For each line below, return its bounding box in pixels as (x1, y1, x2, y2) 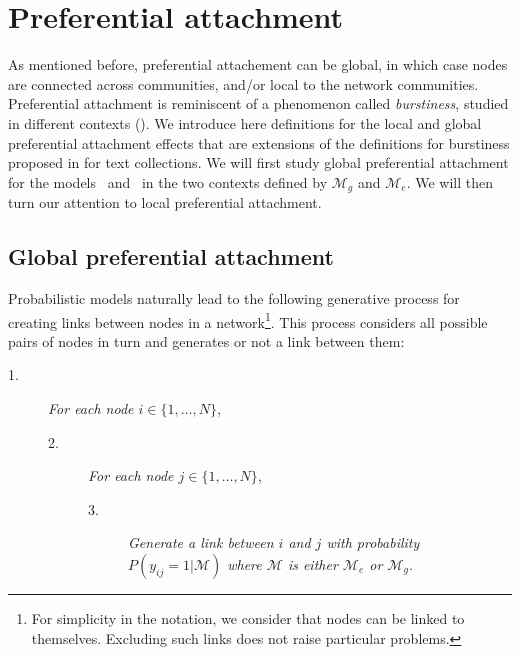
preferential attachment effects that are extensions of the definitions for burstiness (8, 132, 510, 153)
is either (287, 553, 338, 574)
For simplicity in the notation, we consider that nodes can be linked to (31, 607, 465, 628)
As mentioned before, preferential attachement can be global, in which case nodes (8, 54, 508, 75)
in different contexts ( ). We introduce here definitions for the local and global (8, 112, 482, 133)
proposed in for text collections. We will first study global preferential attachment (8, 152, 509, 173)
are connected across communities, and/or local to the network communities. (8, 73, 479, 94)
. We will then (406, 171, 494, 192)
